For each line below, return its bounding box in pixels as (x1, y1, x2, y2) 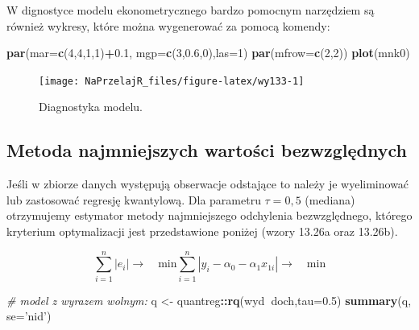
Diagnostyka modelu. (39, 98, 143, 115)
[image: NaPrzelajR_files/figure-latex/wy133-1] (39, 75, 305, 87)
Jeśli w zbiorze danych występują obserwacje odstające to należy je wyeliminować (6, 175, 409, 192)
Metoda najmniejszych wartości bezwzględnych (6, 138, 407, 163)
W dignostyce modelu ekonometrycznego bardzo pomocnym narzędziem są (6, 2, 375, 18)
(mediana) (305, 191, 355, 208)
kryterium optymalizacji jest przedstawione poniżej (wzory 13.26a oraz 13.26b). (6, 223, 398, 240)
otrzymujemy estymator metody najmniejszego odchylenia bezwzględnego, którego (6, 207, 413, 224)
